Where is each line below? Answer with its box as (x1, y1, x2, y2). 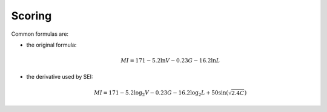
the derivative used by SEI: (26, 73, 93, 80)
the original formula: (26, 41, 77, 48)
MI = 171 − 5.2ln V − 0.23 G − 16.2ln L (120, 58, 220, 64)
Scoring (11, 9, 52, 22)
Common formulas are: (11, 30, 69, 38)
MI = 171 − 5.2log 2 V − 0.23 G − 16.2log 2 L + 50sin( (94, 89, 228, 97)
